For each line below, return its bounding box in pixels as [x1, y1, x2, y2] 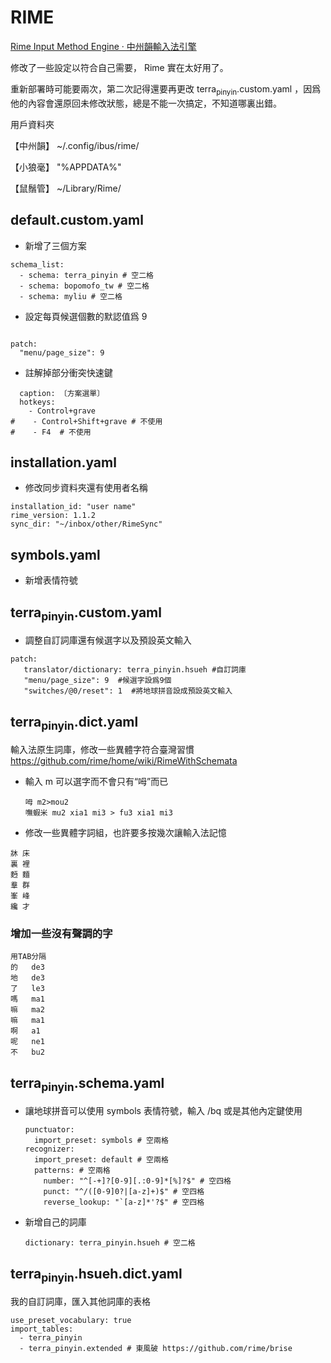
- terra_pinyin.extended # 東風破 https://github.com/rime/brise [19, 1344, 293, 1354]
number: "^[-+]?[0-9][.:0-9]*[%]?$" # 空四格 [43, 1176, 232, 1186]
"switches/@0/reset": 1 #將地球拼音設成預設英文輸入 [23, 686, 233, 696]
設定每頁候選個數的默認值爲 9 [24, 310, 148, 322]
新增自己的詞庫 [24, 1216, 87, 1228]
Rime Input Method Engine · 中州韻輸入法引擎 [10, 40, 197, 52]
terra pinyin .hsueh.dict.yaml [10, 1265, 183, 1285]
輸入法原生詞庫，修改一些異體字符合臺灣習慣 [10, 744, 195, 756]
